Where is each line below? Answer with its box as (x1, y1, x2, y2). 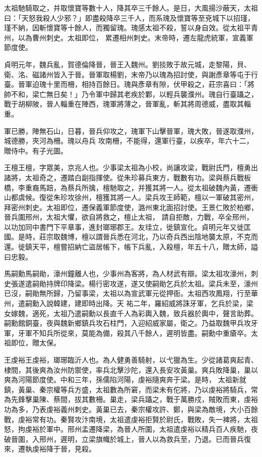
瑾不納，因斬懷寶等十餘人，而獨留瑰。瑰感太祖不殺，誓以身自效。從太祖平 (4, 22, 251, 33)
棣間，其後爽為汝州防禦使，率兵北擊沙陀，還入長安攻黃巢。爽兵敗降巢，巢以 (4, 364, 258, 375)
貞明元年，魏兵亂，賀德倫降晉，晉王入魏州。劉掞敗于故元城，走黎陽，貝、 (4, 59, 251, 69)
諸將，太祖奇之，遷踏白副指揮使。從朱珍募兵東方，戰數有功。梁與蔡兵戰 (4, 172, 244, 182)
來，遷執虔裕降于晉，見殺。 (4, 443, 96, 454)
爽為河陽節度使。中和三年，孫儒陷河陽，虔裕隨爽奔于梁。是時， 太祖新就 (4, 374, 246, 385)
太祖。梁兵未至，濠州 (187, 278, 258, 288)
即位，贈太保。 (11, 337, 60, 348)
